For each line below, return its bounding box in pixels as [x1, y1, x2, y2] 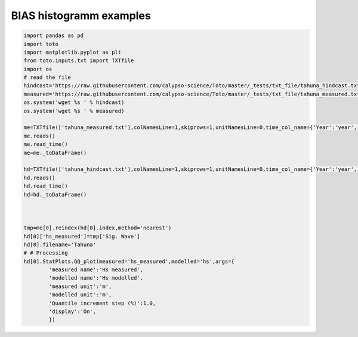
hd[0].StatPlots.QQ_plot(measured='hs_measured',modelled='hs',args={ [23, 258, 235, 265]
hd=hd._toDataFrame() [23, 191, 87, 198]
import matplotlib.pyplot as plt [23, 48, 122, 56]
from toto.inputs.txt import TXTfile [23, 57, 134, 64]
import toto [23, 41, 59, 47]
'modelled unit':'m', [48, 292, 112, 298]
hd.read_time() [23, 183, 68, 189]
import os [23, 66, 53, 72]
